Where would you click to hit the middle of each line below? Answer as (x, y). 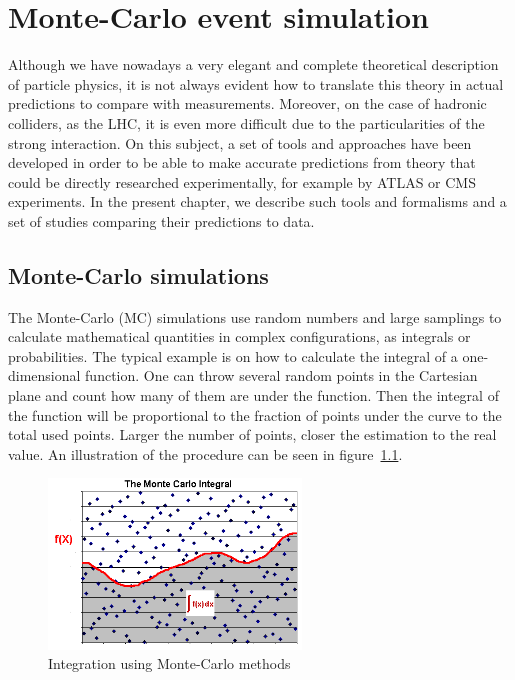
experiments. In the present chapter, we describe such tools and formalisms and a (257, 201)
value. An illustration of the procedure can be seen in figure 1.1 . (205, 453)
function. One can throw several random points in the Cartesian (281, 375)
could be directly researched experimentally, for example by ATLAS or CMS (242, 181)
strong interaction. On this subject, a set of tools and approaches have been (240, 142)
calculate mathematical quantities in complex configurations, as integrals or (239, 336)
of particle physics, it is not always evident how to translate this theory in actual (256, 83)
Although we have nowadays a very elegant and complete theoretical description (253, 64)
